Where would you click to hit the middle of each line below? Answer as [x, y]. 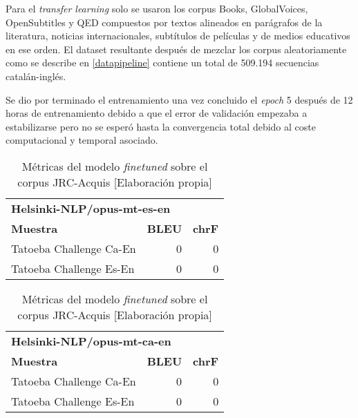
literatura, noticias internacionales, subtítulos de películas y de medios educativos [178, 36]
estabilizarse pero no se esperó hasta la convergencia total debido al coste [161, 126]
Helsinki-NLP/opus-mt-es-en [91, 208]
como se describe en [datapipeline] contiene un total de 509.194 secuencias [162, 63]
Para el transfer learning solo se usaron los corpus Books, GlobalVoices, [157, 8]
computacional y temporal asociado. [82, 140]
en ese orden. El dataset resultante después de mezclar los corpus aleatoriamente [176, 49]
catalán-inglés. [36, 76]
